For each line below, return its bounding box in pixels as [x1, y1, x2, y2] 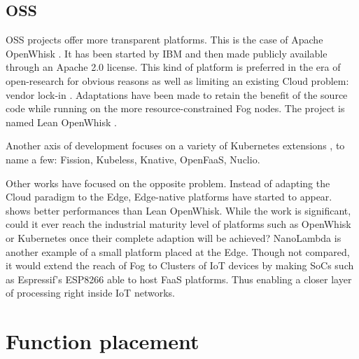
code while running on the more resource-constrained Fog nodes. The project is [6, 101, 345, 116]
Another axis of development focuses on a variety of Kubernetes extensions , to [6, 138, 345, 153]
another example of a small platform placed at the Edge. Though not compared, [6, 244, 350, 259]
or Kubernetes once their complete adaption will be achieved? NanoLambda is [6, 230, 342, 245]
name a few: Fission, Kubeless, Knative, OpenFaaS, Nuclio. [6, 151, 260, 166]
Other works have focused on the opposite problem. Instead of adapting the [6, 175, 330, 190]
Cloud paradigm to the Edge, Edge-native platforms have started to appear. [6, 189, 332, 204]
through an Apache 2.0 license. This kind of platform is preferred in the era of [6, 60, 341, 74]
